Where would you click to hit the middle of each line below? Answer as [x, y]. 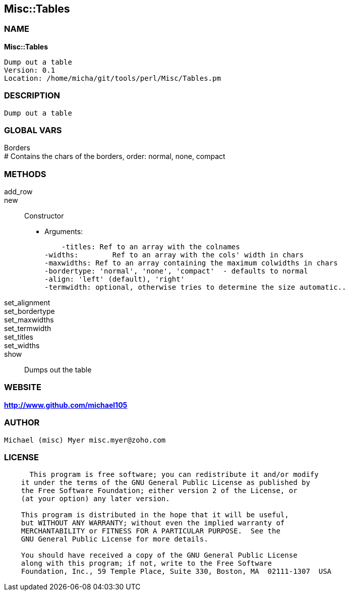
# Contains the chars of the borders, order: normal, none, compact [115, 156]
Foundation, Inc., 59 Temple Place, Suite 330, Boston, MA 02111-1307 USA [176, 572]
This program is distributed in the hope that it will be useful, [155, 515]
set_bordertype [30, 311]
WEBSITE [23, 387]
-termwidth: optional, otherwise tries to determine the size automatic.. [195, 287]
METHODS [25, 174]
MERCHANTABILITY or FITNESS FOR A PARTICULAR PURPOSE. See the [151, 531]
